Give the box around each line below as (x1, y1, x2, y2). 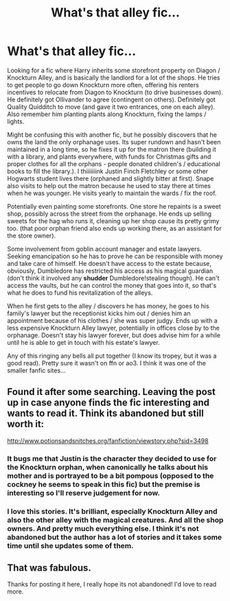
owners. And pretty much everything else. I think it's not (7, 523, 199, 533)
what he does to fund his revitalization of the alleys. (7, 288, 153, 297)
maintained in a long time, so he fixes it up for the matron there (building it (7, 145, 216, 153)
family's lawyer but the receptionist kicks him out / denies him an (7, 309, 191, 317)
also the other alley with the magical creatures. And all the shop (7, 515, 224, 525)
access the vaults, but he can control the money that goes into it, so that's (7, 281, 217, 289)
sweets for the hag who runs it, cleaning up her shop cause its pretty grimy (7, 216, 220, 225)
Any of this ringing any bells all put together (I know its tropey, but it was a (7, 352, 217, 360)
